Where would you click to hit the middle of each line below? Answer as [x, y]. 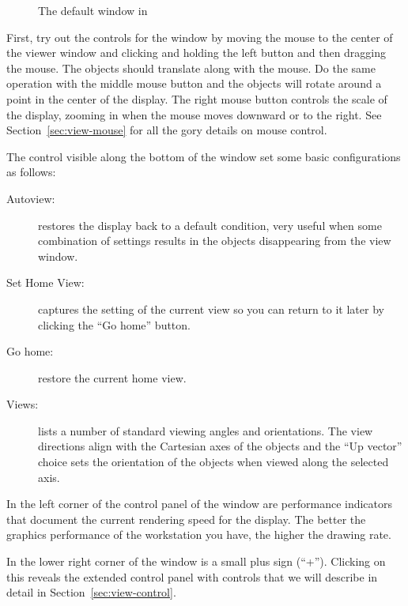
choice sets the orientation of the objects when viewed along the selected [213, 462]
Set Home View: [45, 282]
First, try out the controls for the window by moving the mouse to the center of [200, 37]
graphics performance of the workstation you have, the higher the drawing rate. [199, 534]
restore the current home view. [112, 377]
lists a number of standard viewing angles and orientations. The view [206, 430]
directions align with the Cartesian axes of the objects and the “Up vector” [220, 446]
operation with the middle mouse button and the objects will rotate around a [194, 83]
